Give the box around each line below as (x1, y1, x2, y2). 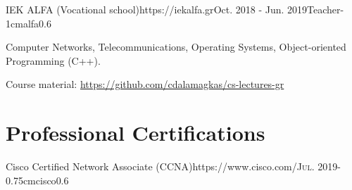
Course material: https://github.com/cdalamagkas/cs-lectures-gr (6, 77, 284, 91)
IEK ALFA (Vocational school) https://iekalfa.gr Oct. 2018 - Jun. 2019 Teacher (6, 2, 341, 16)
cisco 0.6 (35, 172, 69, 187)
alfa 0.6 (23, 15, 51, 30)
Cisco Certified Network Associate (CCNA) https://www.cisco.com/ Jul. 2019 (6, 159, 338, 174)
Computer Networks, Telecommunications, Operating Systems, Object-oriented (6, 39, 346, 54)
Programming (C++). (6, 53, 101, 68)
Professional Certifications (6, 118, 265, 147)
